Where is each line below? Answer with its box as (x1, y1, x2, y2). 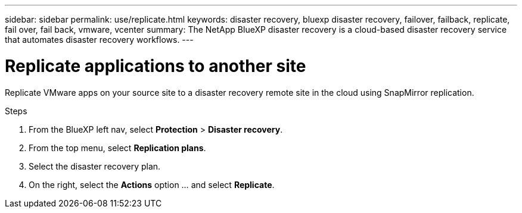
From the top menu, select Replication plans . (29, 142, 206, 153)
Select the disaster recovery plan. (29, 161, 161, 171)
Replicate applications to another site (5, 55, 306, 76)
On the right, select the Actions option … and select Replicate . (29, 179, 275, 190)
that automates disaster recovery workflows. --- (5, 35, 194, 45)
